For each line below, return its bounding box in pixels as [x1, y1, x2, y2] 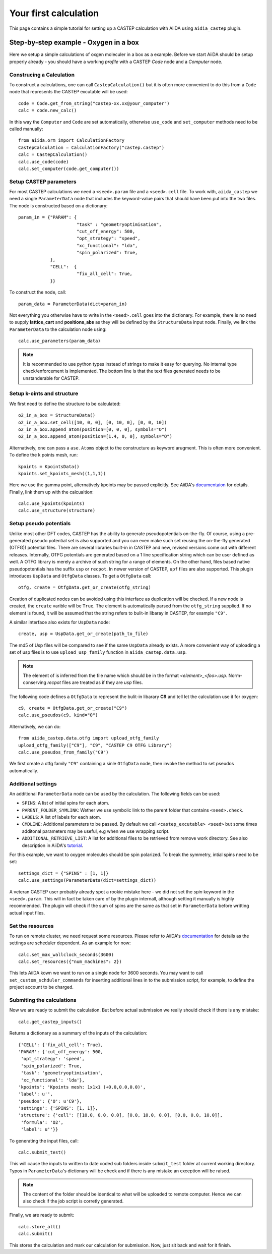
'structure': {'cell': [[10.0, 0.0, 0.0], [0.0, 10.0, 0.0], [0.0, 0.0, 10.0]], [18, 1112, 223, 1118]
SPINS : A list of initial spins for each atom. [22, 800, 109, 806]
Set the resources [9, 922, 54, 929]
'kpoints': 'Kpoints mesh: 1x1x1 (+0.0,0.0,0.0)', [18, 1084, 146, 1090]
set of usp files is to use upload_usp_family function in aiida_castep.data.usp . [9, 649, 187, 655]
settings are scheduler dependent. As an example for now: [9, 940, 131, 946]
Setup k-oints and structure [9, 390, 79, 397]
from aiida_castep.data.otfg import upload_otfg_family [18, 735, 159, 741]
